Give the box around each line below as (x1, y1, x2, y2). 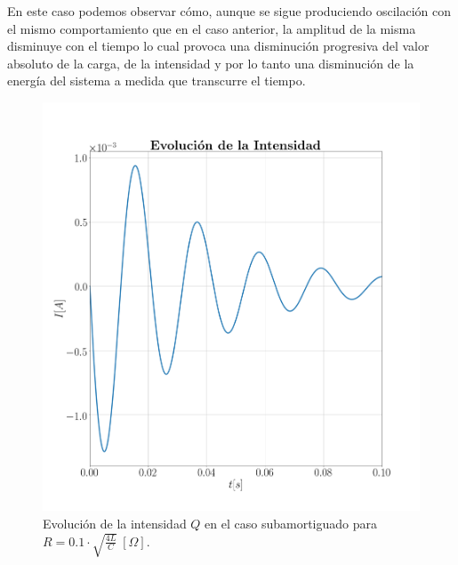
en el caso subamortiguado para (205, 514, 377, 532)
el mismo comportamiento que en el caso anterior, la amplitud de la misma (7, 19, 416, 37)
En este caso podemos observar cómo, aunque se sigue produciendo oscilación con (7, 2, 451, 20)
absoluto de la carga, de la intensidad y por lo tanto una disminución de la (7, 53, 414, 72)
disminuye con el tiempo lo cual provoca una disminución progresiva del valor (7, 36, 430, 55)
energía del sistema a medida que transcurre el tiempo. (7, 71, 306, 90)
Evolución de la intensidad (43, 514, 187, 532)
